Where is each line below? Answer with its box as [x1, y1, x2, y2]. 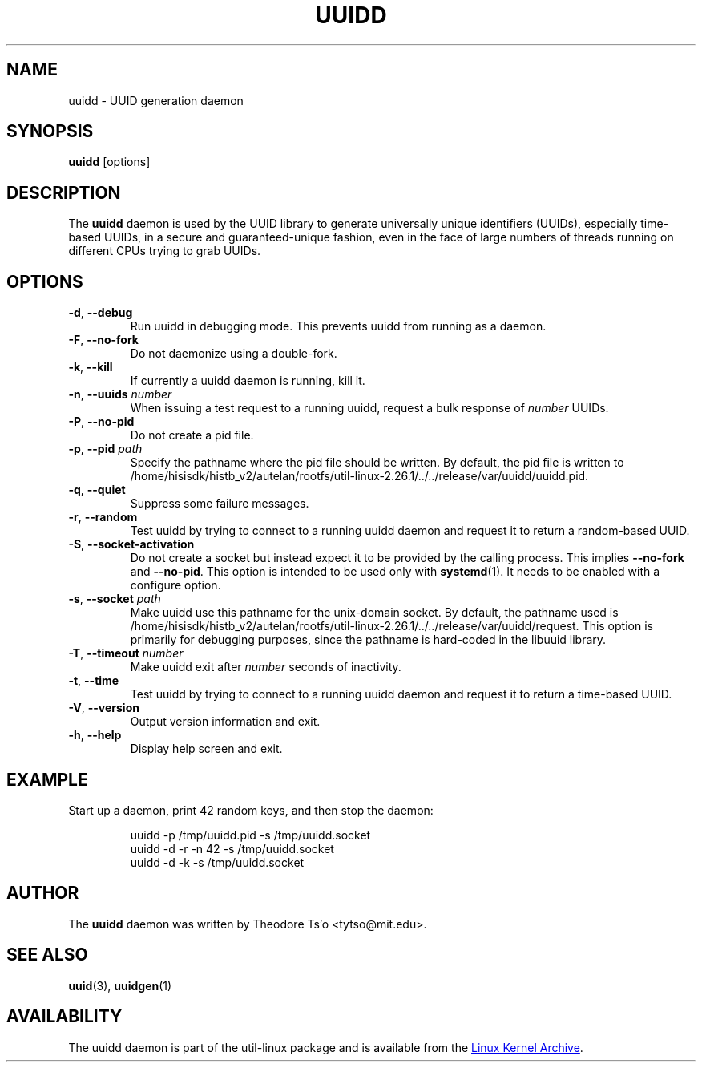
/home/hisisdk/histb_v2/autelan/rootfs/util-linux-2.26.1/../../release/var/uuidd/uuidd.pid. [130, 469, 589, 483]
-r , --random [68, 510, 138, 524]
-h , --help [68, 728, 122, 742]
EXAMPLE [6, 769, 88, 790]
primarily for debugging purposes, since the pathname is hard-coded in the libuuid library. [130, 633, 607, 647]
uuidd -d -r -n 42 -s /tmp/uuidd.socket [130, 841, 334, 856]
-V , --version [68, 701, 139, 715]
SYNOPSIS [6, 121, 94, 142]
